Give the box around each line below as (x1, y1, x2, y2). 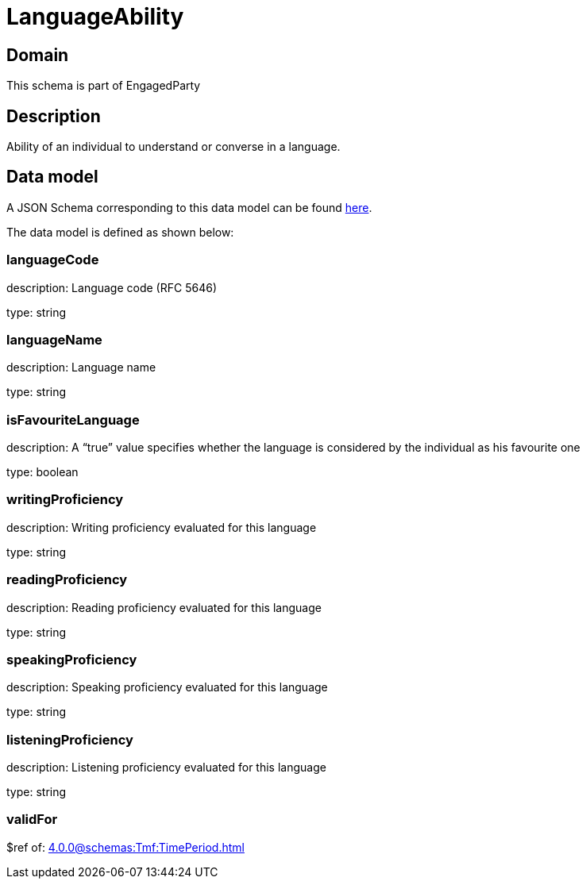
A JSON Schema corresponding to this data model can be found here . (6, 200, 372, 214)
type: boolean (6, 465, 79, 479)
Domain (6, 44, 69, 65)
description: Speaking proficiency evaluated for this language (6, 680, 328, 695)
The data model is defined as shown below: (6, 225, 234, 239)
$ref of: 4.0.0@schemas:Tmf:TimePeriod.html (6, 840, 245, 854)
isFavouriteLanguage (6, 411, 140, 428)
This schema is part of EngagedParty (6, 79, 201, 93)
